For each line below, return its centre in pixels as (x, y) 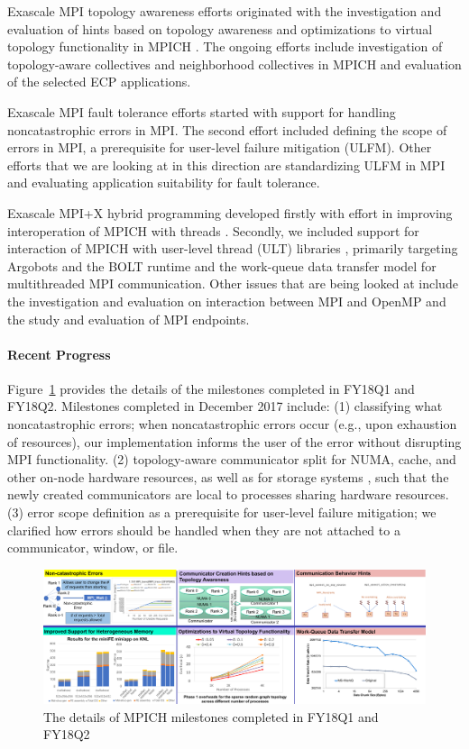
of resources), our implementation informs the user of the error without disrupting (234, 441)
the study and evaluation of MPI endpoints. (129, 319)
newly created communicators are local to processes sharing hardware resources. (228, 494)
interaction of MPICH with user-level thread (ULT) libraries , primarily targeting (233, 248)
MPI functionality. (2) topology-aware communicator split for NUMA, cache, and (232, 459)
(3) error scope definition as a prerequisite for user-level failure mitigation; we (222, 512)
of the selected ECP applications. (99, 82)
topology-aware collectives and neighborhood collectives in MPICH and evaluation (234, 64)
